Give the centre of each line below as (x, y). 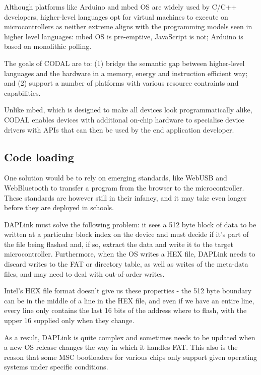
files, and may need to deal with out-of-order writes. (84, 273)
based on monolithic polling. (48, 46)
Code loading (39, 157)
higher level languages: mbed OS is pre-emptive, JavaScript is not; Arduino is (124, 36)
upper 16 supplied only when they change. (69, 320)
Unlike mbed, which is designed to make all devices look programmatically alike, (128, 110)
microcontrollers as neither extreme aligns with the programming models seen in (128, 26)
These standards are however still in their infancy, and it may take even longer (125, 197)
